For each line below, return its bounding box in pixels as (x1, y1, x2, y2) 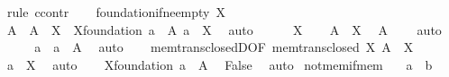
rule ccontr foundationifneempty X (6, 3, 226, 21)
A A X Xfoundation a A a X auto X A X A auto (6, 20, 442, 38)
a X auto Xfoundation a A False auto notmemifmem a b (6, 55, 433, 73)
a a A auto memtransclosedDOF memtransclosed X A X (34, 38, 414, 56)
